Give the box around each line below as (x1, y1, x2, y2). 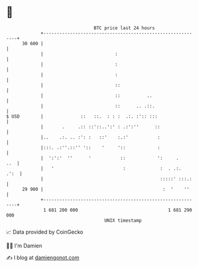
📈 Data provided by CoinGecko (6, 228, 84, 235)
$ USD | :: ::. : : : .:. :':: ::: (6, 113, 158, 120)
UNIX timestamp (104, 217, 142, 224)
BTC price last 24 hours (94, 25, 155, 31)
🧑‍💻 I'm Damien (6, 242, 43, 249)
